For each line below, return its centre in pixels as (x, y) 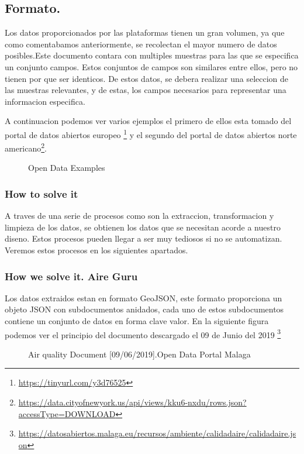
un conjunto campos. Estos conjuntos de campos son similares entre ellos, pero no (151, 66)
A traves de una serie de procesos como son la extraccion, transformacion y (139, 216)
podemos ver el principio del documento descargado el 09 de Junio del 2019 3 (143, 333)
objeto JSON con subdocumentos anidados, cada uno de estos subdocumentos (144, 309)
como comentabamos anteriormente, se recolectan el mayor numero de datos (141, 44)
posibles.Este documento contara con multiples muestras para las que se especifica (152, 55)
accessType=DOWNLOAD (67, 413)
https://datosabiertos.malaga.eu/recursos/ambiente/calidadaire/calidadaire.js (157, 433)
